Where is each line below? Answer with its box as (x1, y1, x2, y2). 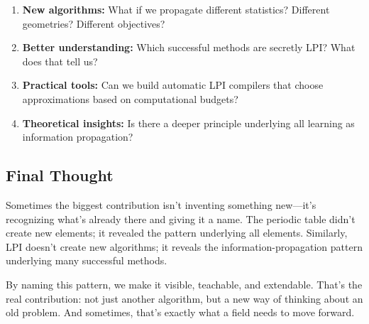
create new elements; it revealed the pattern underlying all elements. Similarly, (6, 225, 348, 240)
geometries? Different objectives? (22, 16, 165, 31)
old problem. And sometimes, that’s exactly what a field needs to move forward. (6, 305, 355, 320)
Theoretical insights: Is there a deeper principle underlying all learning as (22, 115, 355, 130)
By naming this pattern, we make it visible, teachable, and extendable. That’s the (6, 276, 363, 291)
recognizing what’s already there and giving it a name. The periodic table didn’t (6, 211, 356, 226)
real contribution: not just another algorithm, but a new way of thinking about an (6, 291, 363, 306)
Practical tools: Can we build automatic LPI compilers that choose (22, 77, 324, 92)
